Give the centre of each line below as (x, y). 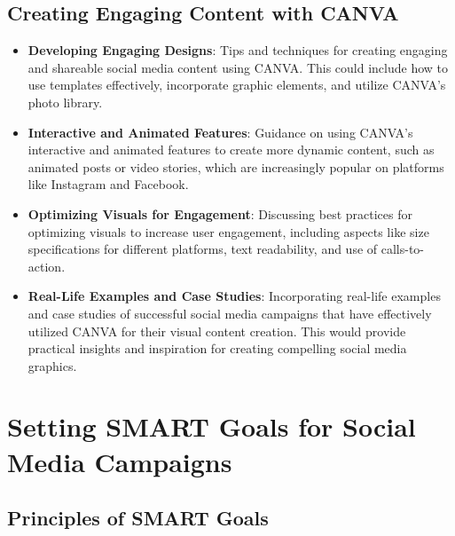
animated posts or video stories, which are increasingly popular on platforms (236, 166)
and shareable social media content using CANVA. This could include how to (238, 67)
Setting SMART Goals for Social (212, 426)
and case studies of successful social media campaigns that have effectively (230, 313)
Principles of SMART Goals (138, 518)
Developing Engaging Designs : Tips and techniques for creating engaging (238, 50)
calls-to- (403, 249)
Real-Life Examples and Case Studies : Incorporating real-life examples (234, 296)
